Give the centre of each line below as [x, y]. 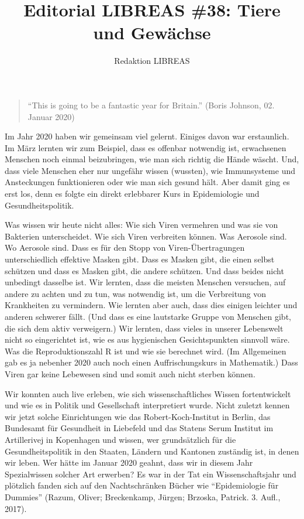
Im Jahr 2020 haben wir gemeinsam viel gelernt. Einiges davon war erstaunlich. [147, 136]
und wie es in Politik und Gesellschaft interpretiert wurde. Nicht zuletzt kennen [147, 405]
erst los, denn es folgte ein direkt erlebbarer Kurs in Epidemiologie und [132, 194]
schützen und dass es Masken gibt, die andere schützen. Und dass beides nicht [144, 270]
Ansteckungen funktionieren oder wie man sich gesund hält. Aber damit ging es [147, 182]
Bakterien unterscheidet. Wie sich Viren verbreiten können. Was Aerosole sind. [146, 236]
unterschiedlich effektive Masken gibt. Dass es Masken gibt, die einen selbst [140, 259]
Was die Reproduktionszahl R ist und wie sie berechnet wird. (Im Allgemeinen [146, 351]
